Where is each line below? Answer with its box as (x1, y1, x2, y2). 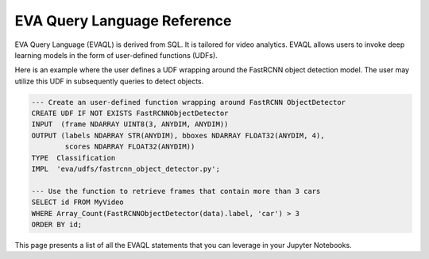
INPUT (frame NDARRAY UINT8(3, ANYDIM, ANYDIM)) (31, 120, 229, 129)
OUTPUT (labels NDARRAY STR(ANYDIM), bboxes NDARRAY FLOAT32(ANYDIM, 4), (31, 131, 325, 140)
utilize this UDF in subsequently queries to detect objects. (14, 76, 204, 86)
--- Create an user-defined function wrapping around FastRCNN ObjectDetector (31, 98, 346, 106)
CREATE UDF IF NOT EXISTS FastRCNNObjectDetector (31, 109, 229, 118)
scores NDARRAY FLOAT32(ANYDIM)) (64, 142, 195, 151)
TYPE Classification (31, 153, 116, 162)
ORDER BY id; (31, 220, 83, 229)
